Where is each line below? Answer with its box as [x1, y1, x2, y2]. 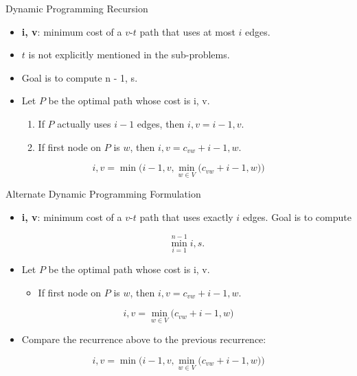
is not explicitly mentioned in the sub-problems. [28, 47, 230, 62]
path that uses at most [139, 24, 235, 38]
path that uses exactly [139, 209, 233, 224]
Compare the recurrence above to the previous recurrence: [21, 332, 266, 346]
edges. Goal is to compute [242, 209, 352, 224]
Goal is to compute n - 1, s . [21, 70, 138, 84]
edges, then [137, 116, 185, 130]
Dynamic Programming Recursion [5, 1, 148, 15]
